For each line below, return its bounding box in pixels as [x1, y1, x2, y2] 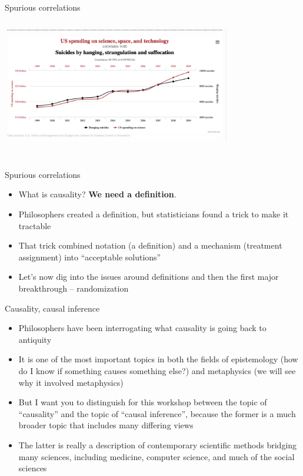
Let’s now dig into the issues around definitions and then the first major [18, 270, 279, 283]
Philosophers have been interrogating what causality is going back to [18, 322, 267, 334]
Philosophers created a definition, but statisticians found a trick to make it [18, 208, 289, 220]
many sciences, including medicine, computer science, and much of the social [18, 450, 295, 462]
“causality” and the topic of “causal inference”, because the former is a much [18, 407, 296, 419]
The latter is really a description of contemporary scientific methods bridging [18, 438, 297, 451]
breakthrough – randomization [18, 282, 129, 294]
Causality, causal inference [5, 302, 100, 314]
